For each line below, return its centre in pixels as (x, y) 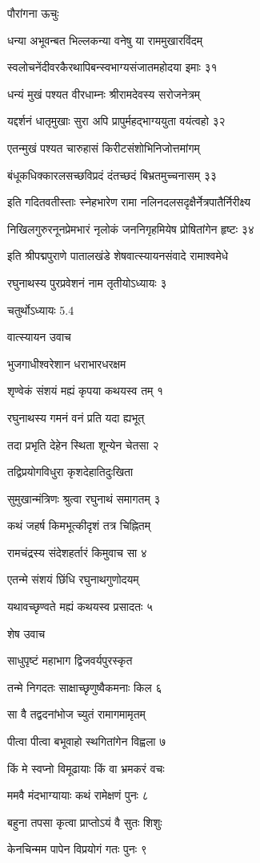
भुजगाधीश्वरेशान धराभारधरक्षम (67, 363)
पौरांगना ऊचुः (33, 13)
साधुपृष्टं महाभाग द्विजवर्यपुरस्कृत (70, 660)
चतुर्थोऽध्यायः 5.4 (41, 309)
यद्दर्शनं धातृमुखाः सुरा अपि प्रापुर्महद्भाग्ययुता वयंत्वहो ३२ (116, 121)
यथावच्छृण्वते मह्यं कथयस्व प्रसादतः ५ (80, 607)
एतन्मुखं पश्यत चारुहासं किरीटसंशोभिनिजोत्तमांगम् (104, 147)
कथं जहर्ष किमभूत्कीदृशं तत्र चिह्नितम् (79, 525)
